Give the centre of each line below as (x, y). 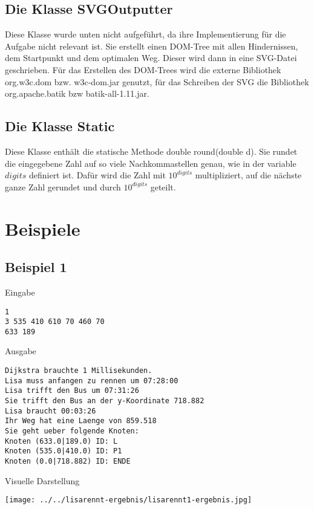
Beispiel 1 (36, 267)
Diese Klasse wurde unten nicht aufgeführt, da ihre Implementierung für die (146, 34)
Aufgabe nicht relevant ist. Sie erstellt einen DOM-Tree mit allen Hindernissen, (152, 46)
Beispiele (43, 228)
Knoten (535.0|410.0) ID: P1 (64, 451)
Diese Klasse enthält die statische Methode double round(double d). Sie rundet (151, 151)
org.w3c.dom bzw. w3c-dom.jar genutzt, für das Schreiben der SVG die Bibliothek (157, 81)
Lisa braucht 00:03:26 (51, 411)
